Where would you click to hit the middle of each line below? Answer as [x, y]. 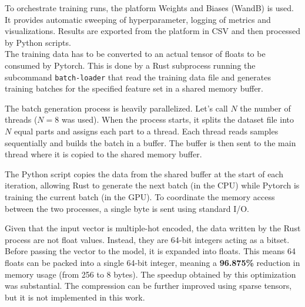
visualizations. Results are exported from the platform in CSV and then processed [152, 31]
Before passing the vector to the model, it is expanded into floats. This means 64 [150, 251]
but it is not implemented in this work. [75, 297]
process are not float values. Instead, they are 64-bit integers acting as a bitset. [147, 239]
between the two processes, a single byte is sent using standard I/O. [127, 208]
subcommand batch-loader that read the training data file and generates [138, 77]
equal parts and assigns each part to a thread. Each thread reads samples [146, 131]
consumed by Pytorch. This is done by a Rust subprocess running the [130, 65]
